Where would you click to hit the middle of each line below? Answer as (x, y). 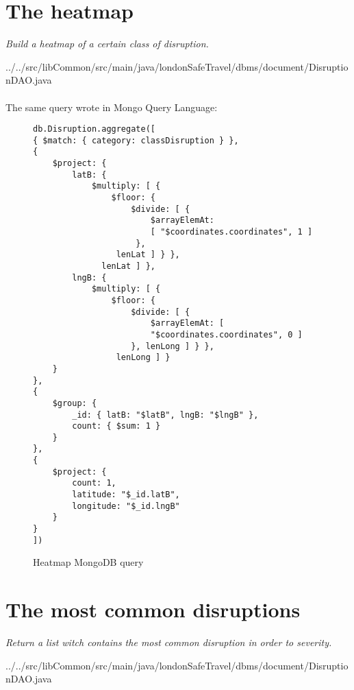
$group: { (75, 403)
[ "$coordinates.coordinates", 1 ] (231, 232)
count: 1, (94, 483)
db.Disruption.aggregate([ (94, 129)
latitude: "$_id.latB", (126, 495)
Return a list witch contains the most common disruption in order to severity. (169, 642)
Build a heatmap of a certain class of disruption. (107, 44)
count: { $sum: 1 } (116, 426)
